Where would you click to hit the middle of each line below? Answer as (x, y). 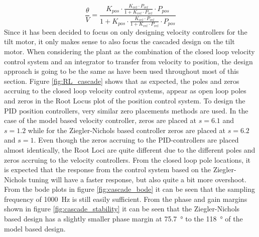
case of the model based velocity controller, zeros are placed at (100, 120)
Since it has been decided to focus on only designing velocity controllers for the (126, 31)
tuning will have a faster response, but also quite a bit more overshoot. (138, 179)
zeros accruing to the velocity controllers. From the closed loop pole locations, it (127, 159)
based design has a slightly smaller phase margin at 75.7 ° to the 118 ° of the (123, 219)
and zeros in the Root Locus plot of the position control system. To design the (125, 100)
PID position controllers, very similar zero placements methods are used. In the (126, 110)
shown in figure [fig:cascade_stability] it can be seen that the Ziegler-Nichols (122, 209)
